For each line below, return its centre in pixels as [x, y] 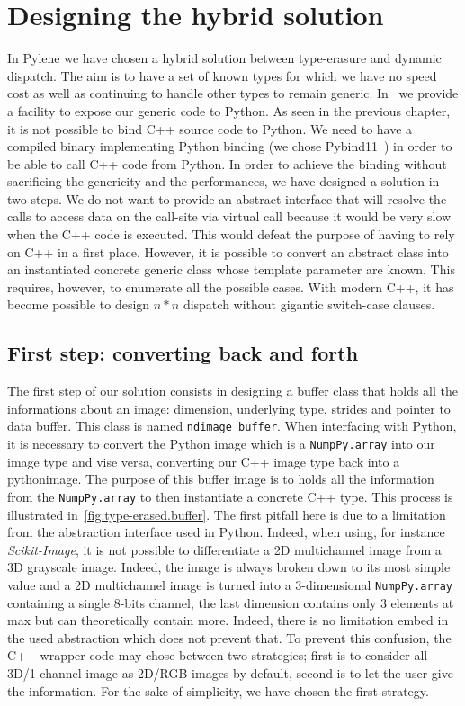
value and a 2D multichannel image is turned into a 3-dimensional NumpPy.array [230, 584]
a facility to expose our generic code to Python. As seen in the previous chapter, [229, 110]
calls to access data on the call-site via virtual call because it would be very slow [229, 216]
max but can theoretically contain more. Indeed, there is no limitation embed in [228, 620]
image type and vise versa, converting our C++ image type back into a [204, 461]
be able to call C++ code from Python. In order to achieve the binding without [227, 163]
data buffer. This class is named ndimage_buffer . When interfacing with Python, [232, 426]
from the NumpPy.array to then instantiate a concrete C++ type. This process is [230, 496]
